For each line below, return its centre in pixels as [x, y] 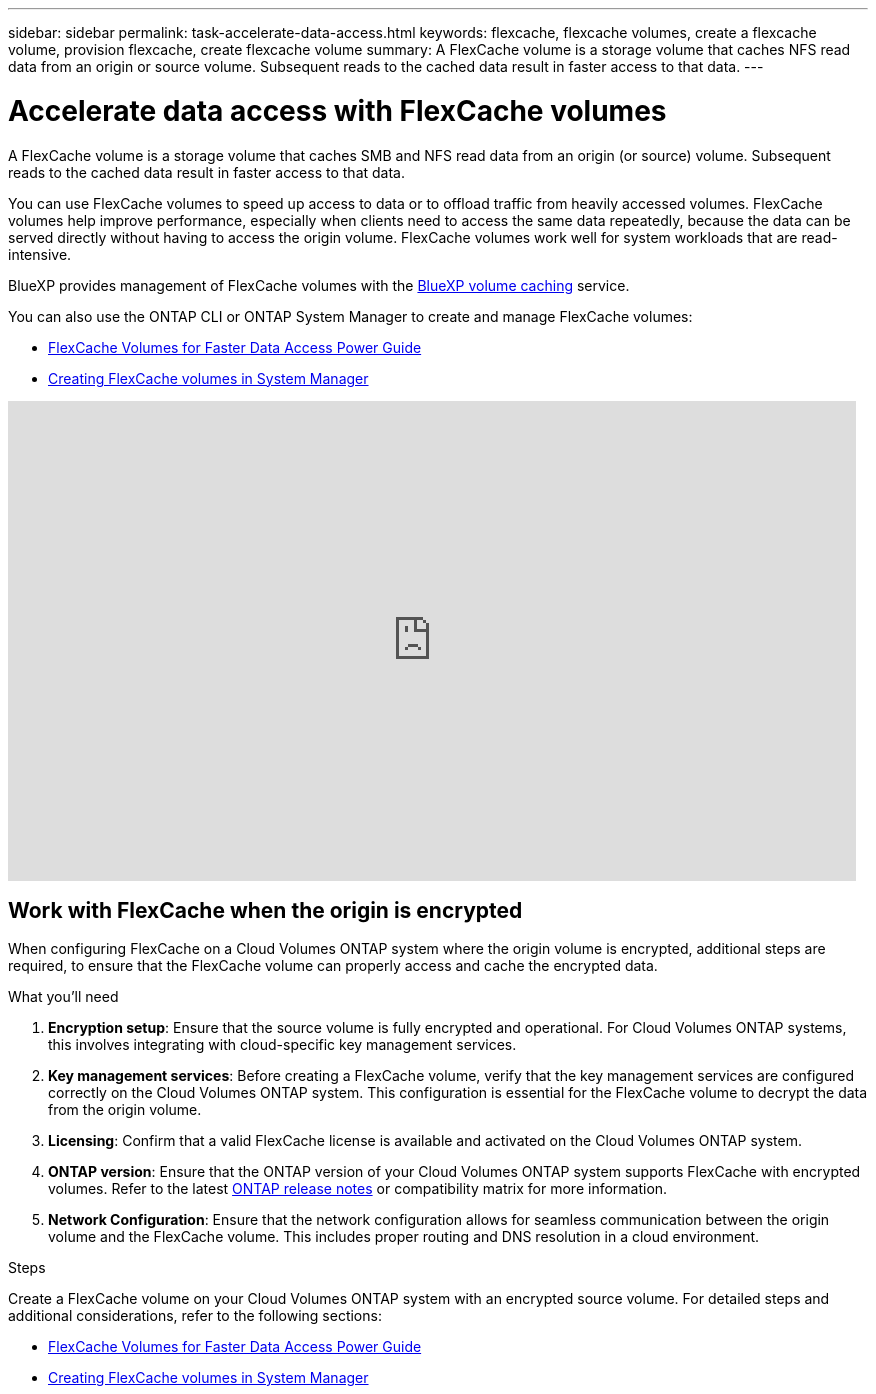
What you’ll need [63, 997]
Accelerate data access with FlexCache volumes [337, 110]
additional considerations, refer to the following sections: [195, 1316]
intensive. [40, 254]
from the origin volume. [125, 1110]
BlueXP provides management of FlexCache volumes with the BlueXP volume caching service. [319, 285]
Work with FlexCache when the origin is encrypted [265, 910]
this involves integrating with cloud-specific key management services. [282, 1045]
